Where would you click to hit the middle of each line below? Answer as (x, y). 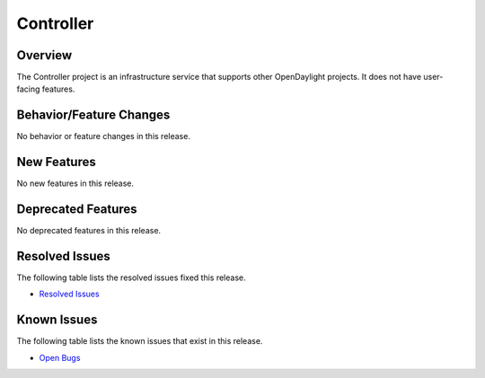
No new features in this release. (75, 183)
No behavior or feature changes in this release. (103, 136)
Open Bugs (60, 357)
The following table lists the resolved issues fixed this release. (131, 277)
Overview (44, 55)
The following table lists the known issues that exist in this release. (140, 341)
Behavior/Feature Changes (93, 115)
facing (28, 89)
